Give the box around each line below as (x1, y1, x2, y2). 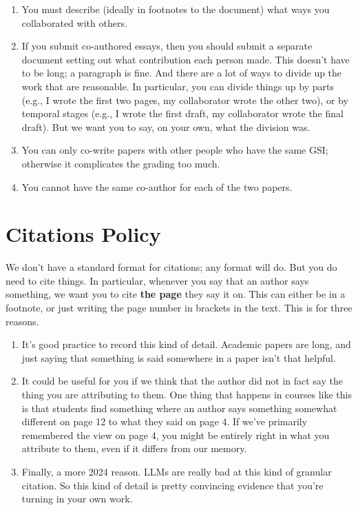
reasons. (6, 314, 39, 328)
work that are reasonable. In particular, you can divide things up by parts (21, 79, 334, 93)
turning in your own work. (21, 491, 133, 506)
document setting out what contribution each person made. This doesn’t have (21, 52, 350, 66)
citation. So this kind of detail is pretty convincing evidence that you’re (21, 478, 324, 492)
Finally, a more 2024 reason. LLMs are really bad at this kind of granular (21, 464, 332, 478)
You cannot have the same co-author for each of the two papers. (21, 179, 293, 194)
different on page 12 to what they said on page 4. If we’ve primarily (21, 414, 308, 429)
